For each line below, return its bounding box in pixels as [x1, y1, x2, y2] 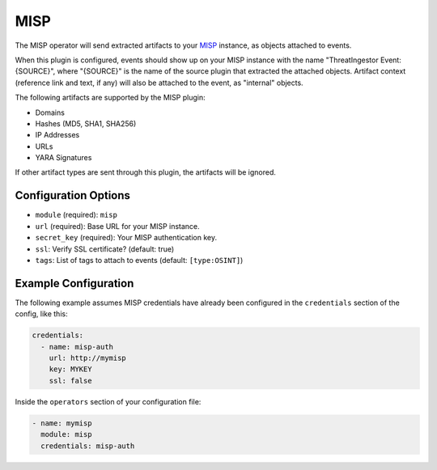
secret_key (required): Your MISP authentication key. [35, 233, 218, 243]
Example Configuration [15, 276, 134, 290]
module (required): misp [35, 210, 117, 220]
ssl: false [49, 376, 92, 385]
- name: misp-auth [40, 342, 113, 351]
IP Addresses [35, 130, 80, 140]
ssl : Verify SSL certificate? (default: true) [35, 243, 175, 254]
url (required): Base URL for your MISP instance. [35, 221, 200, 231]
